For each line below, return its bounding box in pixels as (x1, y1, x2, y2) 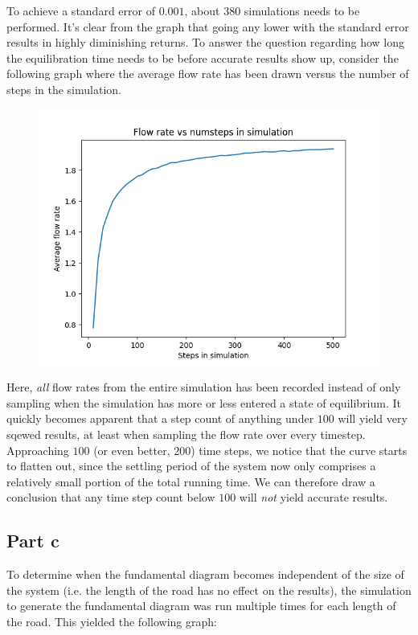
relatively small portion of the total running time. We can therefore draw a (6, 473, 375, 490)
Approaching (6, 441, 69, 458)
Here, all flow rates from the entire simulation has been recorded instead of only (6, 379, 401, 395)
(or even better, (93, 441, 170, 458)
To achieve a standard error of (6, 2, 155, 18)
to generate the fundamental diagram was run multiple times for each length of (6, 597, 396, 614)
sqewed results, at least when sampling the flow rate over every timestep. (6, 425, 366, 442)
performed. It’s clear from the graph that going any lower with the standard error (6, 18, 409, 35)
